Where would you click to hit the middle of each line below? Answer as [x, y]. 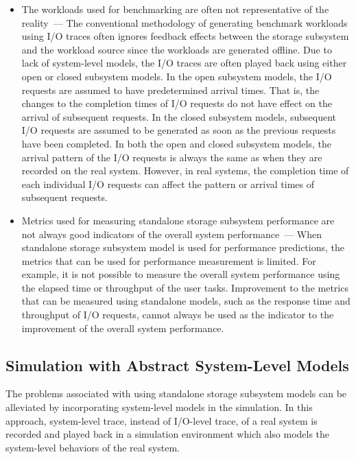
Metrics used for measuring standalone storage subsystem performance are [178, 220]
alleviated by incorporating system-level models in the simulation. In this [159, 407]
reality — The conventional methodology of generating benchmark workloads [185, 22]
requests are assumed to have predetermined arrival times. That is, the [170, 90]
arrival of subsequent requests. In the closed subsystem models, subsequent [179, 116]
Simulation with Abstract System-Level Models [177, 365]
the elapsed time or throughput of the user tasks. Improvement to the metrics [185, 287]
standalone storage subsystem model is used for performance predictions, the [183, 247]
